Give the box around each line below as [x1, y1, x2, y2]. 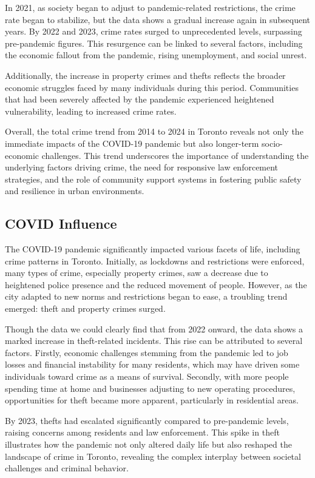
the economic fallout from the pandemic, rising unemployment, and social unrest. [5, 49, 307, 61]
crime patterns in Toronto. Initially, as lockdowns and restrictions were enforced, [5, 254, 305, 267]
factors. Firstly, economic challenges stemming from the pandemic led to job [5, 346, 288, 358]
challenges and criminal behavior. [5, 462, 129, 474]
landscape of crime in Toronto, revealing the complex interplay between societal [5, 449, 301, 462]
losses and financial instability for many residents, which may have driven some [5, 358, 300, 371]
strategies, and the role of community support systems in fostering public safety [5, 172, 302, 185]
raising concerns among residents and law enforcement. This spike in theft [5, 426, 280, 439]
